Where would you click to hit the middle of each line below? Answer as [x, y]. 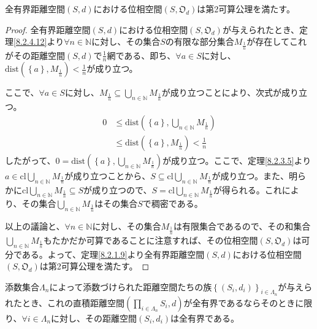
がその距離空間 [35, 55]
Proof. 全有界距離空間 [48, 29]
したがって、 [30, 160]
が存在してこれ [277, 41]
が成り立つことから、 [108, 175]
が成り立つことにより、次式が [222, 92]
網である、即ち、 [141, 55]
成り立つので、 [122, 189]
